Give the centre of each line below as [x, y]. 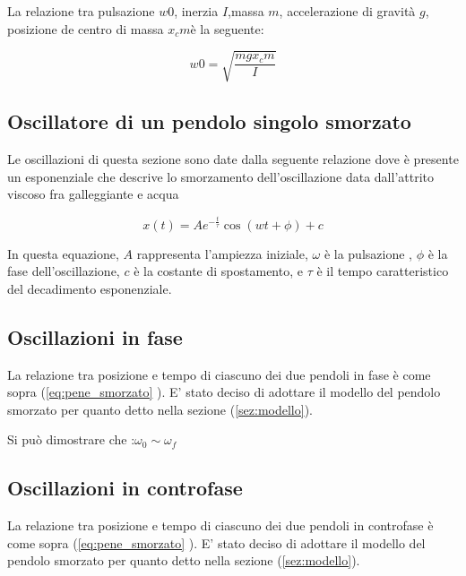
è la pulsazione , [368, 253]
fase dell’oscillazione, [64, 271]
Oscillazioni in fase [95, 336]
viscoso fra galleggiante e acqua [93, 194]
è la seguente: [227, 28]
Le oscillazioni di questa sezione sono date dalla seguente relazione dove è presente [233, 158]
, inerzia [196, 11]
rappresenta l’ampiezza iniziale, [222, 253]
